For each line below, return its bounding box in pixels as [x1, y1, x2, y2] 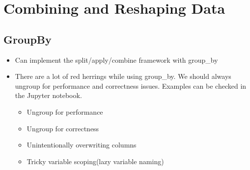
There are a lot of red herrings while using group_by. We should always [15, 71, 231, 81]
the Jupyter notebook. [15, 90, 82, 100]
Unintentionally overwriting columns [27, 140, 137, 150]
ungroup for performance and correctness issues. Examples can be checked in [15, 80, 247, 91]
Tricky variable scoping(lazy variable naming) [27, 156, 164, 166]
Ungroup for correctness [27, 123, 99, 133]
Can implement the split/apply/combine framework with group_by [15, 54, 218, 65]
